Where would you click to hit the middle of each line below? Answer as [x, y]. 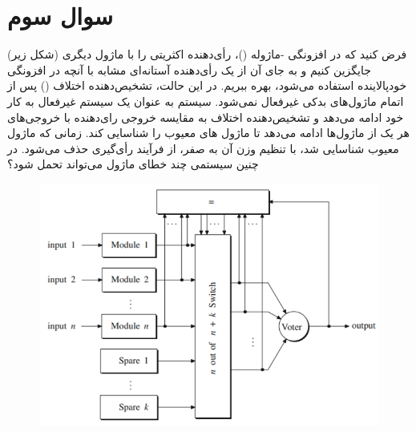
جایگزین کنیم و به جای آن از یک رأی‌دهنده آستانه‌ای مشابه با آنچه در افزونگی [189, 69]
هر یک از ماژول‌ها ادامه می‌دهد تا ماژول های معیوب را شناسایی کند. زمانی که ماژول [208, 133]
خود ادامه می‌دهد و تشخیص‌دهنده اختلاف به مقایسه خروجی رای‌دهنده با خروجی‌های [206, 117]
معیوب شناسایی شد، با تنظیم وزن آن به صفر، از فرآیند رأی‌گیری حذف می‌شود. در [203, 148]
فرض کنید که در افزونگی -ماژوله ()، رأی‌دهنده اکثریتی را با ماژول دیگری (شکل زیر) [207, 54]
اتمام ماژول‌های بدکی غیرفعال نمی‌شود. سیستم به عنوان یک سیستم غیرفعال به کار [206, 101]
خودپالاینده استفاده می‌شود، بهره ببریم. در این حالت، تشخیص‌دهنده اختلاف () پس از [207, 85]
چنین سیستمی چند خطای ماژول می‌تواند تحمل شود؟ [133, 164]
